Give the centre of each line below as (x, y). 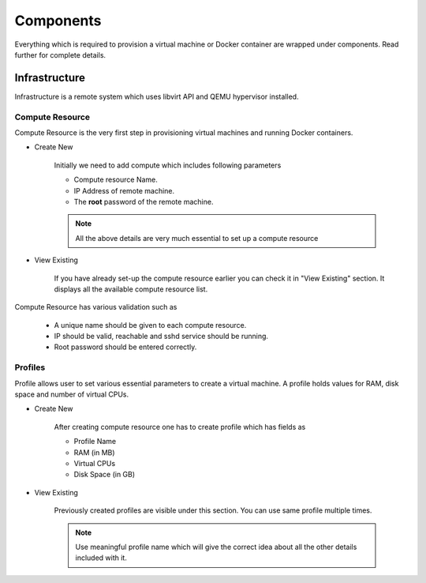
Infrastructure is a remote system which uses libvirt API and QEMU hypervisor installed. (157, 96)
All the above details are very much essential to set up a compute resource (197, 238)
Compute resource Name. (116, 180)
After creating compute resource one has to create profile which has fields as (180, 427)
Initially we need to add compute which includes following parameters (168, 165)
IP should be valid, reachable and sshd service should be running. (161, 337)
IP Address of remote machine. (124, 190)
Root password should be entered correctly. (125, 347)
